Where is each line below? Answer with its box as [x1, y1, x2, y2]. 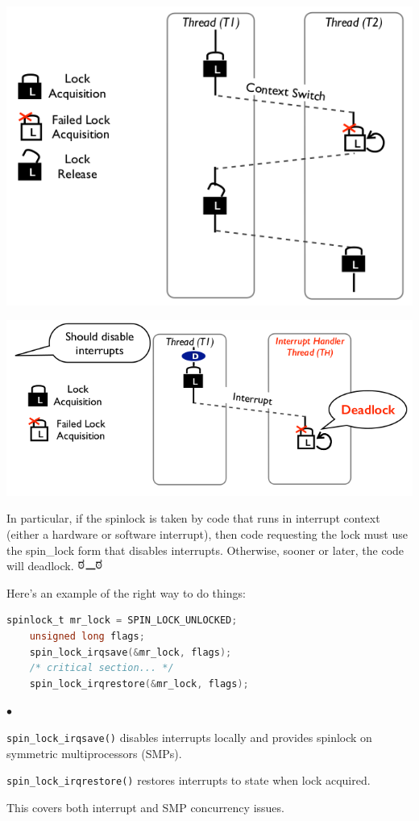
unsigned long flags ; [29, 631, 145, 643]
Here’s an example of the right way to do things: [6, 584, 246, 601]
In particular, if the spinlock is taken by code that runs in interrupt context [6, 510, 380, 527]
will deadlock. [6, 557, 74, 574]
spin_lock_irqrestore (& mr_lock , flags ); [29, 677, 249, 690]
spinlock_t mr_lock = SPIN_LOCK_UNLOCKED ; [6, 615, 238, 627]
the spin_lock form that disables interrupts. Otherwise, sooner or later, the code [6, 541, 404, 558]
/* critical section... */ [29, 662, 174, 674]
